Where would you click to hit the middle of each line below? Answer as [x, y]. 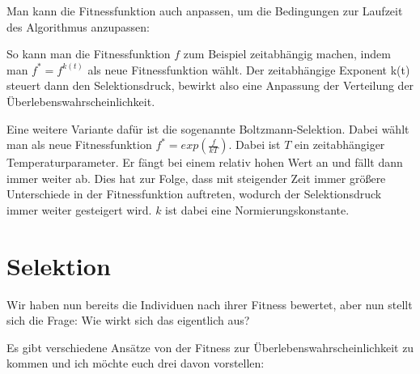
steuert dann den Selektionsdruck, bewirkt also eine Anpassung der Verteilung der [210, 85]
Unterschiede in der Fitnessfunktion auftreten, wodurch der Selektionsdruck [194, 194]
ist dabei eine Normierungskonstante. [257, 209]
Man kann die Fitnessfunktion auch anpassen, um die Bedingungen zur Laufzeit [205, 11]
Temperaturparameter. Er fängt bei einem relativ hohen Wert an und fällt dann [205, 162]
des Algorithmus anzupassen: [78, 26]
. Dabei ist [255, 144]
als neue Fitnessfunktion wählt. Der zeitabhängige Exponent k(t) [249, 69]
